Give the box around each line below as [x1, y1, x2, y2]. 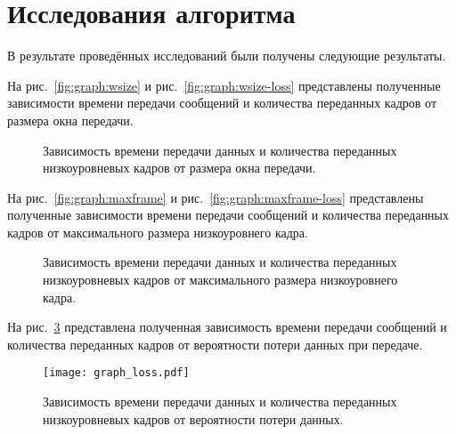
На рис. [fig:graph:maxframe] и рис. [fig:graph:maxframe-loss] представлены [7, 188, 424, 206]
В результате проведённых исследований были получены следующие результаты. [7, 46, 446, 65]
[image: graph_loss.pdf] [43, 366, 190, 380]
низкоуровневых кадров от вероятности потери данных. [43, 409, 344, 428]
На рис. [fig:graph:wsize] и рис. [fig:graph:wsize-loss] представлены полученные [7, 76, 441, 94]
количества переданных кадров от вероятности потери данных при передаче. [7, 334, 423, 353]
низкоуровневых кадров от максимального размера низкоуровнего [43, 270, 398, 289]
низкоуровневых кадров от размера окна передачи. [43, 158, 316, 177]
